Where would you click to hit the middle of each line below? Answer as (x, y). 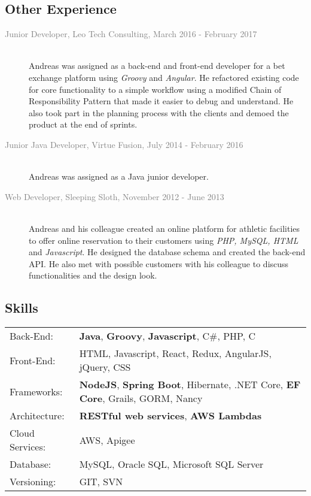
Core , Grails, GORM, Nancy (141, 398)
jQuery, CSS (105, 367)
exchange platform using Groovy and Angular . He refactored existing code (164, 77)
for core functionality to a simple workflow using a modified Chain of (155, 89)
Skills (22, 308)
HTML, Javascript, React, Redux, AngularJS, (175, 353)
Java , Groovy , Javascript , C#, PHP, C (167, 336)
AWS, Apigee (107, 440)
